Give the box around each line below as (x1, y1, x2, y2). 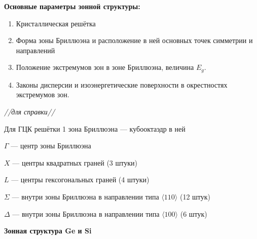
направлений (16, 45, 55, 55)
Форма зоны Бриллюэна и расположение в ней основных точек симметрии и (16, 35, 253, 46)
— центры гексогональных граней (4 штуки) (11, 174, 150, 185)
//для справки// (4, 106, 55, 117)
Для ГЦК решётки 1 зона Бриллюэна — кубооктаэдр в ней (4, 123, 186, 134)
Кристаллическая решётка (16, 18, 96, 28)
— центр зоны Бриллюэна (11, 140, 91, 151)
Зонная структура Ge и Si (4, 225, 92, 236)
